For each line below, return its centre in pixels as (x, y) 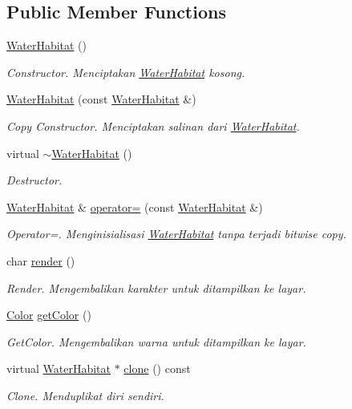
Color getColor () (49, 315)
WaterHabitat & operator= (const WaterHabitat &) (135, 207)
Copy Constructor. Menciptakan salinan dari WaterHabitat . (153, 126)
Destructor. (34, 180)
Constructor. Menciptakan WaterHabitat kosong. (126, 72)
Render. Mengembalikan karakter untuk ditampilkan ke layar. (156, 288)
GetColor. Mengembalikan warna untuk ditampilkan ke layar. (156, 341)
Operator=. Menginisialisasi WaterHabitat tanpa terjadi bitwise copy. (176, 234)
